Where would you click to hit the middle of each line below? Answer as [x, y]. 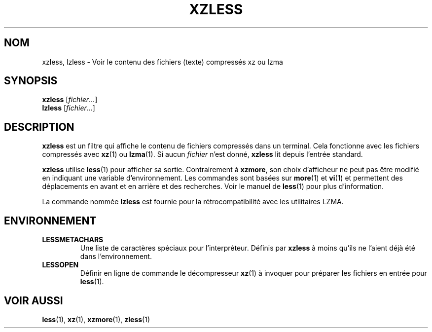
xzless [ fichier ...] [70, 100]
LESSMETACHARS [73, 240]
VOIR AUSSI [34, 300]
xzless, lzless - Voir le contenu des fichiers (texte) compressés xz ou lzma [162, 62]
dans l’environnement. [116, 257]
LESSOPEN [60, 265]
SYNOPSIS [31, 81]
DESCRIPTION [39, 127]
